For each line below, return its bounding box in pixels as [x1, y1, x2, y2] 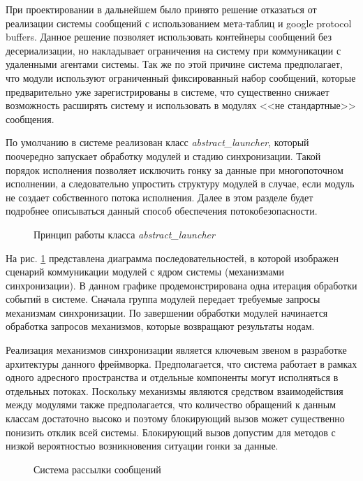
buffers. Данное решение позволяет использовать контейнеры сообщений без [6, 29, 332, 44]
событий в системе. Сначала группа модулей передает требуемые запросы [6, 292, 320, 306]
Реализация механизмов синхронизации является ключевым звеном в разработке [6, 343, 347, 357]
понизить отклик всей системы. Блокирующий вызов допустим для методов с [6, 424, 336, 439]
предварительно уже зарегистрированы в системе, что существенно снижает [6, 84, 329, 99]
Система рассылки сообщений [34, 461, 161, 476]
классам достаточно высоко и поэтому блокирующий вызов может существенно [6, 411, 345, 426]
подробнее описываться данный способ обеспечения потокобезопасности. [6, 203, 318, 218]
